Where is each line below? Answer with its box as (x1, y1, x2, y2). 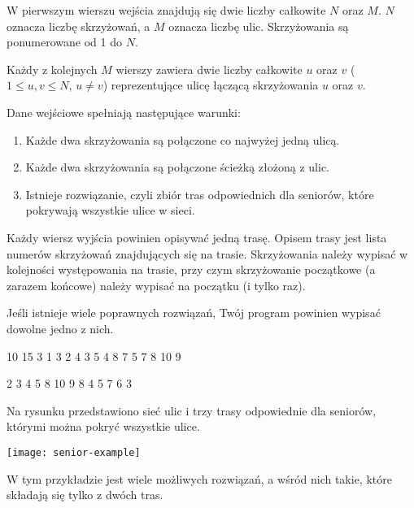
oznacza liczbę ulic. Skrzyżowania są (168, 17, 349, 34)
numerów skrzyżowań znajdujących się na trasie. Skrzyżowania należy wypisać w (7, 245, 408, 262)
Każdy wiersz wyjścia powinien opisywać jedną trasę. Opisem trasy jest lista (7, 228, 387, 245)
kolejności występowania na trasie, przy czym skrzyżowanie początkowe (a (7, 261, 376, 278)
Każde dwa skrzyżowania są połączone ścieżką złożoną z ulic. (25, 158, 330, 176)
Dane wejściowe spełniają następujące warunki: (7, 103, 241, 120)
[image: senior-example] (7, 446, 141, 458)
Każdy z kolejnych (7, 60, 98, 77)
